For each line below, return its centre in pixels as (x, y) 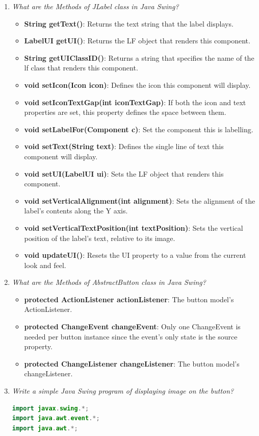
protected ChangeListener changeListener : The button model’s (132, 363)
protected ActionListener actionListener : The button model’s (129, 299)
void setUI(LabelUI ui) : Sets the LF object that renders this (124, 173)
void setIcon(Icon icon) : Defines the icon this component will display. (137, 84)
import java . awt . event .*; (56, 418)
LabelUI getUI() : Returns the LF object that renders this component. (137, 41)
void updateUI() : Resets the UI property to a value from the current (135, 255)
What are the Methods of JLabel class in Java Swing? (95, 6)
